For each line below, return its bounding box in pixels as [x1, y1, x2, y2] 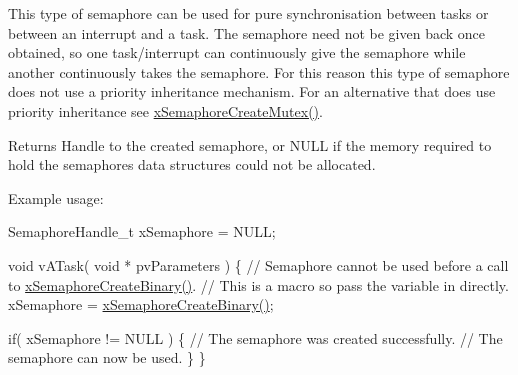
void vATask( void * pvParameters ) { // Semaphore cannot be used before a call [8, 254, 509, 275]
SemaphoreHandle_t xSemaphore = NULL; [8, 221, 276, 242]
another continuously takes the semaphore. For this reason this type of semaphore [8, 61, 510, 82]
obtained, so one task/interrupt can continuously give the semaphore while [8, 42, 466, 63]
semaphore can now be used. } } [8, 347, 206, 368]
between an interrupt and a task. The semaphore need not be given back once [8, 22, 486, 43]
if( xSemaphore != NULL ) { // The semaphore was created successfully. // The [8, 327, 503, 348]
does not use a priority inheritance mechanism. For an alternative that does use [8, 81, 496, 102]
